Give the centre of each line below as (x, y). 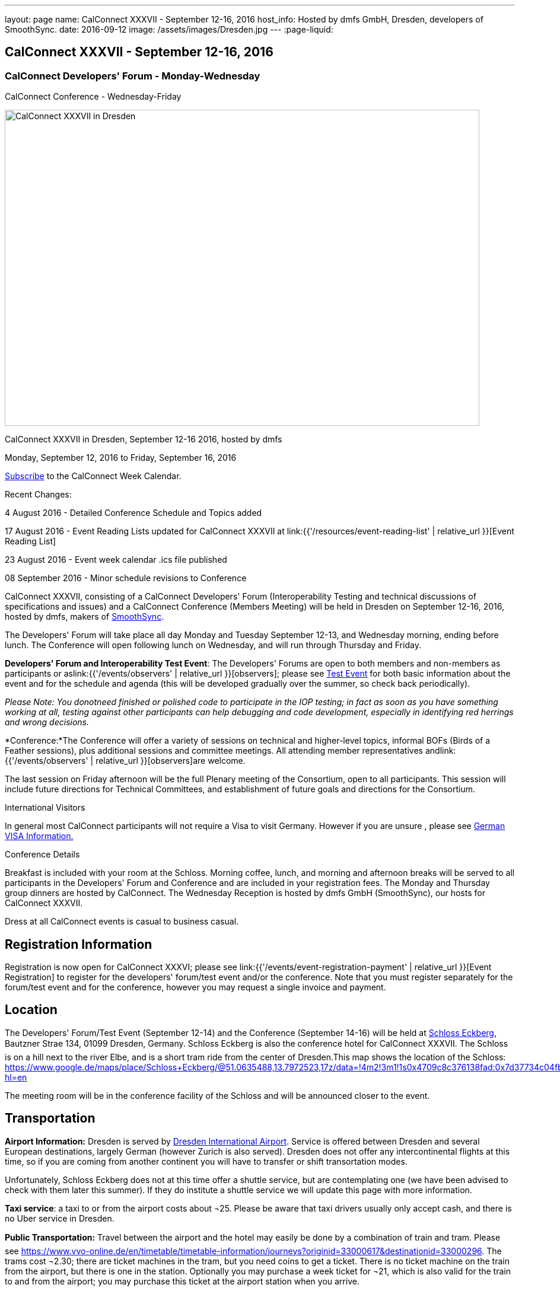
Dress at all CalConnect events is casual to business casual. (122, 922)
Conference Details (42, 855)
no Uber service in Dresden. (60, 1218)
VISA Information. (39, 836)
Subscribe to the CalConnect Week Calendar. (93, 476)
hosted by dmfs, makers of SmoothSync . (85, 617)
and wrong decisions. (47, 722)
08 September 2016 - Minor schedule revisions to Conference (126, 578)
